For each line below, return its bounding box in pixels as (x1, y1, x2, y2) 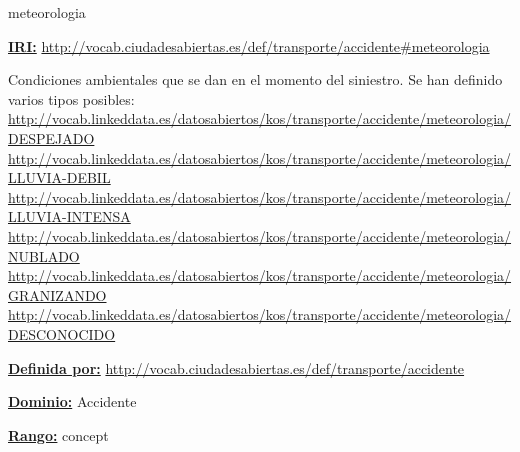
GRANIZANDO (8, 284, 107, 305)
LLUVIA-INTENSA (8, 206, 131, 227)
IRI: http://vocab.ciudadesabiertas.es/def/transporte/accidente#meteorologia (8, 35, 490, 56)
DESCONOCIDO (8, 323, 116, 344)
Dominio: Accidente (8, 391, 137, 412)
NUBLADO (8, 245, 80, 266)
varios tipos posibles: (8, 88, 135, 109)
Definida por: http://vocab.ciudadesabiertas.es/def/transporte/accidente (8, 357, 465, 378)
